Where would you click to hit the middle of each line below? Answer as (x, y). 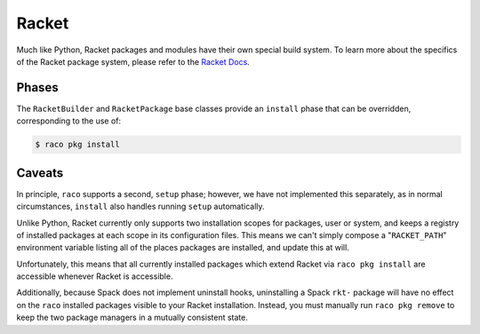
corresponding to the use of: (69, 121)
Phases (37, 87)
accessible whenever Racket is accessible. (95, 276)
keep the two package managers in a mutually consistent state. (132, 318)
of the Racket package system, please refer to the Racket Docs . (133, 61)
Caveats (40, 173)
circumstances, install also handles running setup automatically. (141, 207)
